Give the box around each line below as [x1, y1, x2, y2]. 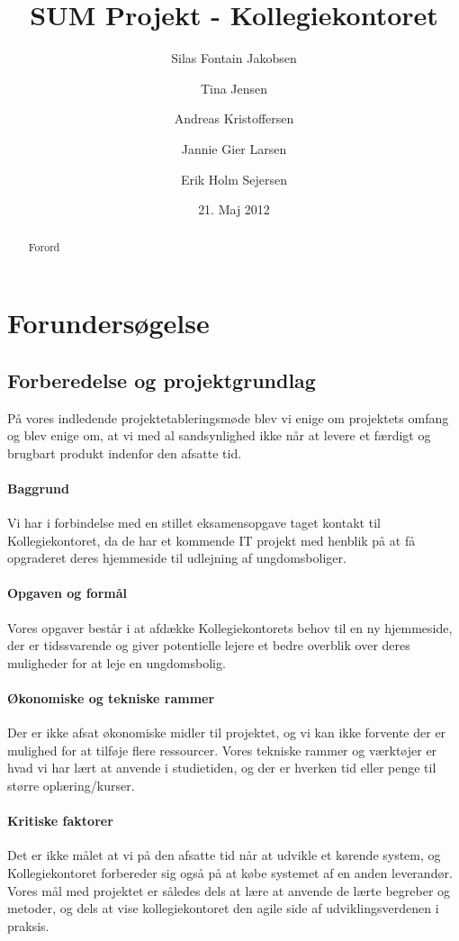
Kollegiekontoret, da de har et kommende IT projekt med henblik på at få [7, 530, 416, 549]
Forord [28, 240, 60, 255]
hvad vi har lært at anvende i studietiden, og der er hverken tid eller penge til [7, 758, 436, 777]
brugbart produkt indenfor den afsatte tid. [7, 443, 242, 462]
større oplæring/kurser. [7, 776, 135, 795]
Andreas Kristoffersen [174, 109, 294, 128]
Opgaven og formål [7, 584, 127, 602]
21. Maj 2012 [198, 200, 270, 219]
